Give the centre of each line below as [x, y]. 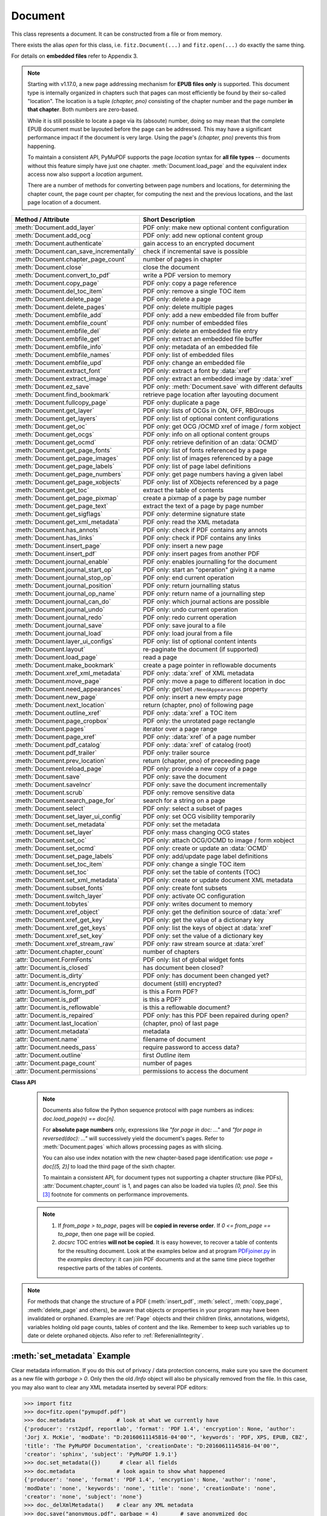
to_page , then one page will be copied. [107, 1234]
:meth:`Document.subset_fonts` [60, 888]
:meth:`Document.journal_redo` [59, 617]
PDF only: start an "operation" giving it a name [209, 569]
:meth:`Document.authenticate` [59, 243]
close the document [171, 267]
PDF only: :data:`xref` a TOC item [190, 713]
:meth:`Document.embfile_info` [59, 347]
